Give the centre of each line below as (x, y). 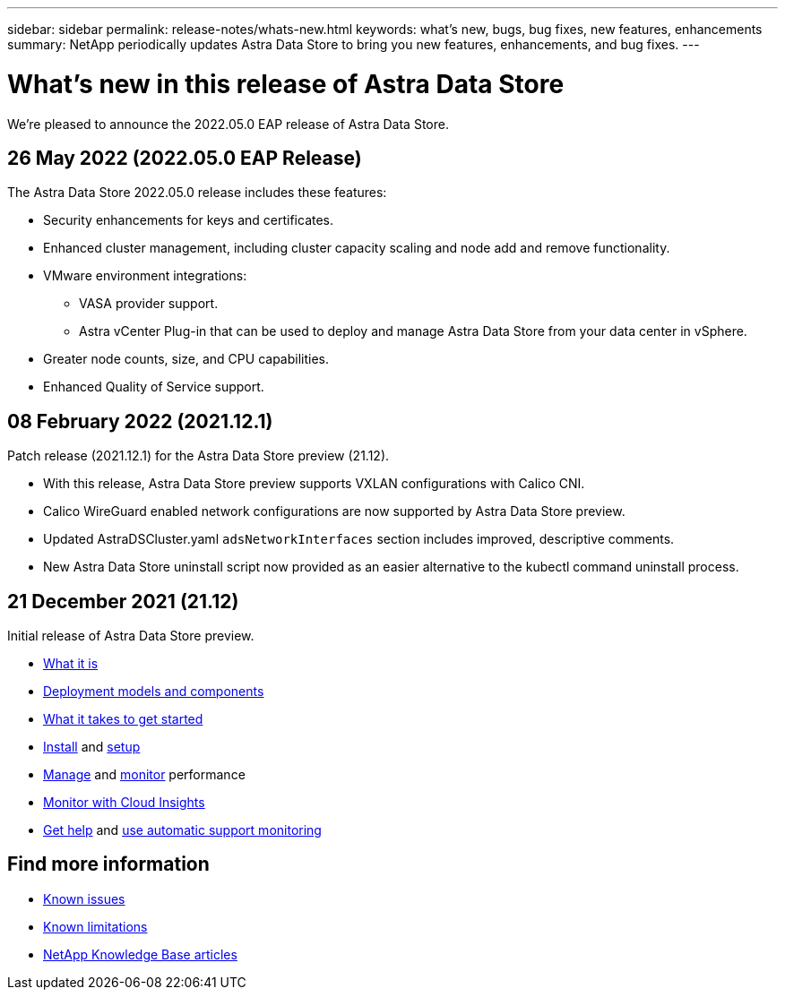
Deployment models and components (154, 692)
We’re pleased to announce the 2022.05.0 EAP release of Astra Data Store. (228, 124)
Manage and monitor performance (144, 775)
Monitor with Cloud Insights (124, 803)
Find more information (108, 864)
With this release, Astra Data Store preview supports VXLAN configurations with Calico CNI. (314, 484)
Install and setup (92, 747)
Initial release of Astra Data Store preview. (131, 636)
